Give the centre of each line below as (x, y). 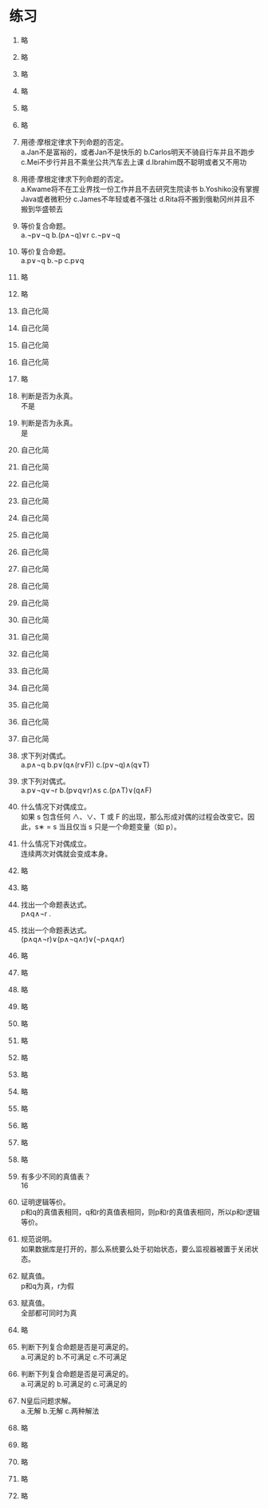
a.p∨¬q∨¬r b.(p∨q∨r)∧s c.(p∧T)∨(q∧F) (86, 790)
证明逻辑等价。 (45, 1202)
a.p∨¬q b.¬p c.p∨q (52, 260)
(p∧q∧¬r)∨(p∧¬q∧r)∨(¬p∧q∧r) (73, 939)
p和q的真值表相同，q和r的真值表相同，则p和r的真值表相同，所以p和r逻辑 (140, 1211)
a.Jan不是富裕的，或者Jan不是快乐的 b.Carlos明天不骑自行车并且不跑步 (138, 152)
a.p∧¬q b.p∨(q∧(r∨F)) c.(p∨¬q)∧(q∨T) (85, 764)
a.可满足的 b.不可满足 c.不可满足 (74, 1357)
